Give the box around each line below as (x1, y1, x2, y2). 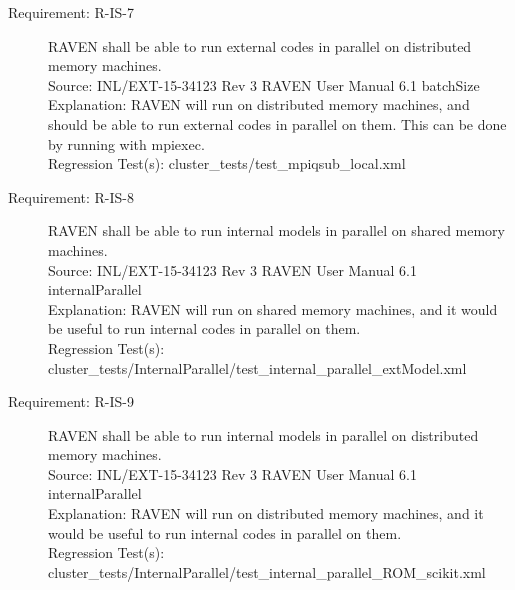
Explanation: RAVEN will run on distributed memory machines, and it (48, 503, 484, 524)
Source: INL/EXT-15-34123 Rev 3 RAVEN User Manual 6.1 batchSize (48, 74, 480, 95)
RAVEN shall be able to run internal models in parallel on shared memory (48, 220, 506, 241)
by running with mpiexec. (48, 133, 205, 154)
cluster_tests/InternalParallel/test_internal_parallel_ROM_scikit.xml (48, 561, 486, 582)
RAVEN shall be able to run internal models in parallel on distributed (48, 424, 479, 445)
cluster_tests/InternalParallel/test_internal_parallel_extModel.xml (48, 357, 467, 378)
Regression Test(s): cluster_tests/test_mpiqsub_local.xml (48, 153, 406, 174)
